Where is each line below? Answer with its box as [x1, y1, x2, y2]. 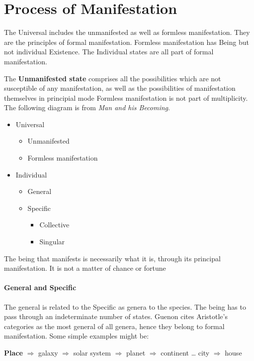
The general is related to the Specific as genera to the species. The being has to [4, 301, 246, 312]
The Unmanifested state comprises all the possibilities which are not [4, 73, 221, 83]
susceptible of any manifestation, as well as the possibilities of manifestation [4, 83, 236, 93]
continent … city [161, 347, 210, 358]
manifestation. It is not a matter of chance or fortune [4, 263, 166, 273]
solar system [73, 347, 111, 358]
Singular [39, 236, 65, 247]
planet [126, 347, 146, 358]
